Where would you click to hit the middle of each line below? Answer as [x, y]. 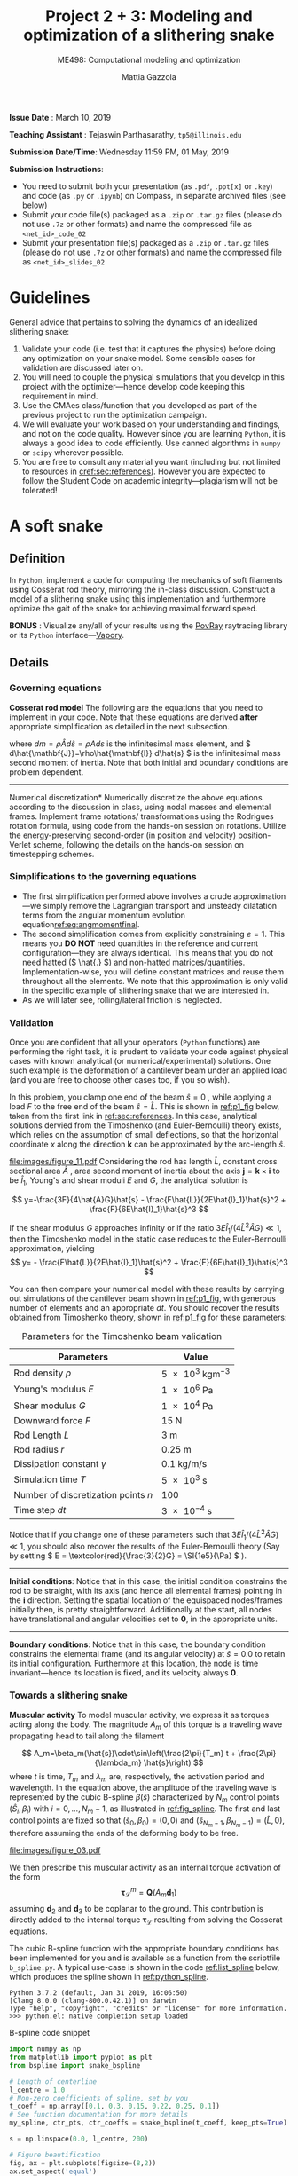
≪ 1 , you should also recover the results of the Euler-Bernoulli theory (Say [145, 1546]
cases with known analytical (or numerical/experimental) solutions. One [140, 1061]
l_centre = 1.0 [37, 2090]
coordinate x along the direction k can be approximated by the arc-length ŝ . [147, 1144]
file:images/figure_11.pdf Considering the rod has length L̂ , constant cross [143, 1162]
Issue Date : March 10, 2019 [60, 117]
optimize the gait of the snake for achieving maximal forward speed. [133, 608]
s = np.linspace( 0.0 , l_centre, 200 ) [79, 2139]
